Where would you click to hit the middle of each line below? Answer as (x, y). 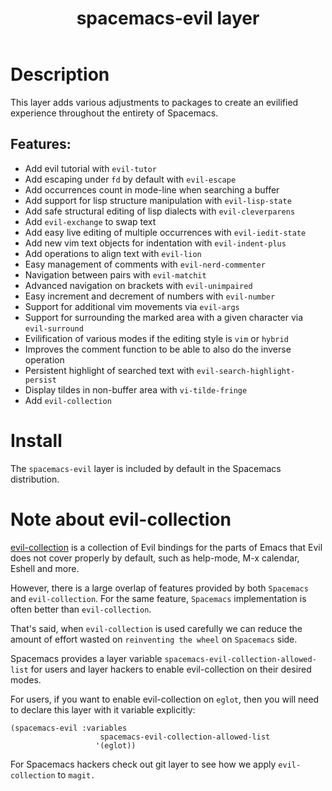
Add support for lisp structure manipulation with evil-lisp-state (158, 200)
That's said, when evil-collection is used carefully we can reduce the (156, 628)
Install (36, 440)
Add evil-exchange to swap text (90, 221)
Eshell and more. (45, 568)
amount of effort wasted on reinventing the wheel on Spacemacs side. (154, 639)
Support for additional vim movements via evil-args (132, 306)
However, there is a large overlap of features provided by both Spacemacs (159, 588)
